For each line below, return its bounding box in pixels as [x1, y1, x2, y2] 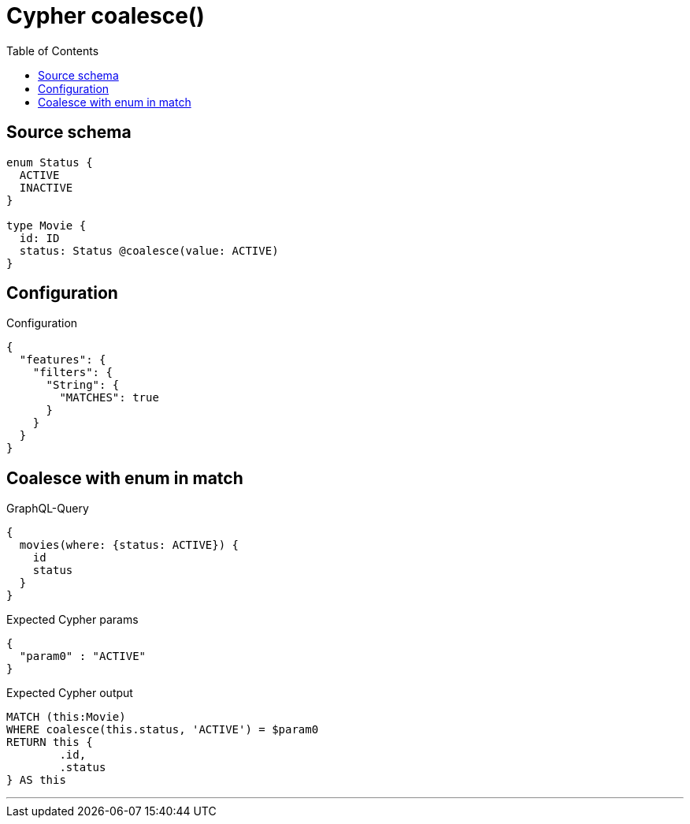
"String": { [46, 378, 120, 392]
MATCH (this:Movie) [6, 710, 126, 724]
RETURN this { [6, 736, 93, 749]
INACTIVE [19, 181, 73, 194]
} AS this [6, 774, 66, 787]
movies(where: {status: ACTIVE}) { [19, 539, 239, 552]
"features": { [19, 353, 106, 367]
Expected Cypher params [6, 613, 139, 627]
